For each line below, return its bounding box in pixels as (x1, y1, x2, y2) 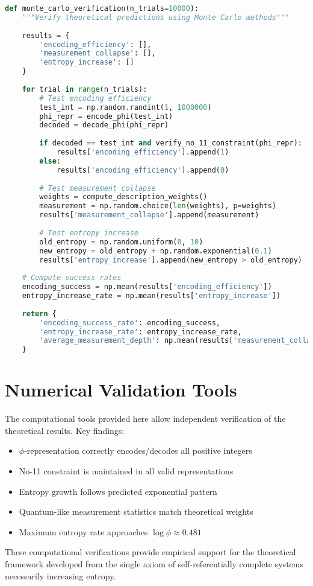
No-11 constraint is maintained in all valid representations (19, 465, 234, 477)
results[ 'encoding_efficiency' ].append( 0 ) (56, 165, 229, 174)
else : (39, 156, 61, 165)
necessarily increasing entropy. (5, 569, 116, 582)
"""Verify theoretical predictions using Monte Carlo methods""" (22, 13, 290, 22)
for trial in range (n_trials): (22, 84, 147, 94)
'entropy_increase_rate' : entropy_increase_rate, (39, 327, 242, 336)
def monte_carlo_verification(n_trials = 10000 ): (5, 4, 199, 13)
